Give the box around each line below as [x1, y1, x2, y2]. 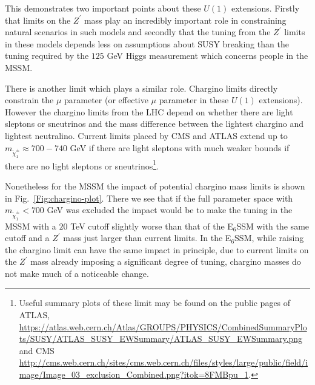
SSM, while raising [234, 231, 304, 244]
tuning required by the [5, 49, 89, 62]
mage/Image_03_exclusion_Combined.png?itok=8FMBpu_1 [19, 368, 249, 381]
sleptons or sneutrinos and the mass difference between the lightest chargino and [5, 117, 303, 130]
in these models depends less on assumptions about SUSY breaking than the [5, 37, 289, 50]
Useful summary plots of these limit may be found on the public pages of [19, 296, 291, 309]
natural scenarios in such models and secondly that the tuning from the [5, 26, 271, 38]
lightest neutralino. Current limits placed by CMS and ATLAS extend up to [5, 129, 288, 141]
